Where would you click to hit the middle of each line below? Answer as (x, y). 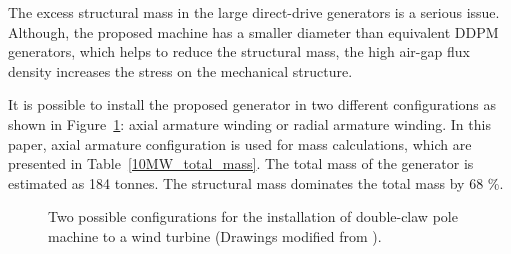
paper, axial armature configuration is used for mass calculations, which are (240, 143)
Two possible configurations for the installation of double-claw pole (253, 216)
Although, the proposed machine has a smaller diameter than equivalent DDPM (253, 31)
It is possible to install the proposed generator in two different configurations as (252, 104)
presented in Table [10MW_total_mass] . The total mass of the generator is (241, 163)
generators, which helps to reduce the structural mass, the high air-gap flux (239, 51)
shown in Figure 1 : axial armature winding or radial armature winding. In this (249, 123)
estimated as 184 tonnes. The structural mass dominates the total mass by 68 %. (256, 182)
